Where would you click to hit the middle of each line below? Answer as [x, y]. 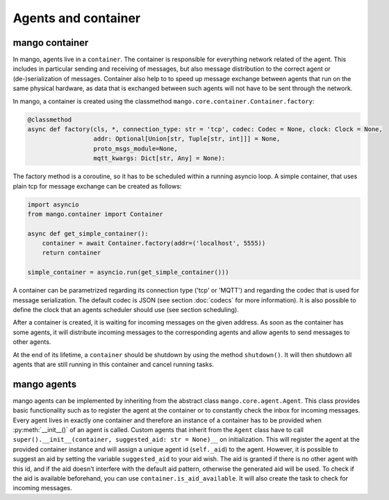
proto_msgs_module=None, [136, 148]
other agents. [32, 342]
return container [72, 253]
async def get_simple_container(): [88, 233]
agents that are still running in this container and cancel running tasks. [114, 364]
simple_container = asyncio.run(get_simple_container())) [128, 273]
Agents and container [77, 18]
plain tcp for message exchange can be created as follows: [97, 186]
